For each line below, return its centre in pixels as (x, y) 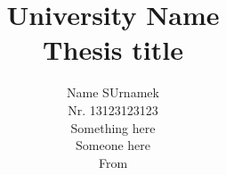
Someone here (113, 145)
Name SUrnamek (113, 92)
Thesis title (113, 50)
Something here (113, 127)
